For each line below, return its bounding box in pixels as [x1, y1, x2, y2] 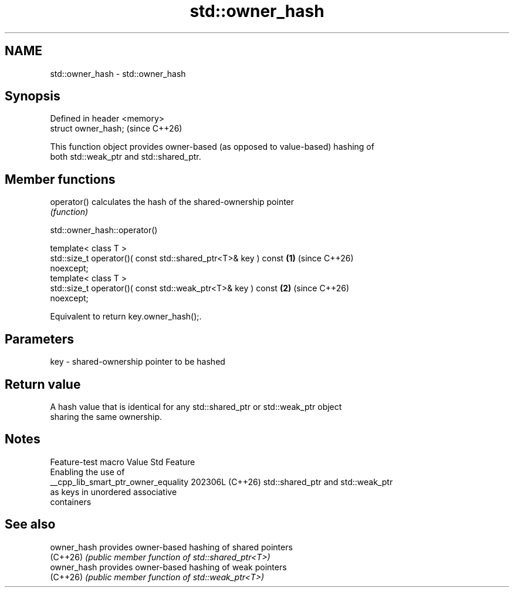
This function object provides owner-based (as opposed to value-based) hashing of [50, 142, 374, 152]
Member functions [5, 171, 116, 187]
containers [50, 496, 92, 507]
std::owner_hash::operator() [50, 225, 158, 236]
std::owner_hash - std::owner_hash [50, 68, 186, 79]
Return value [5, 376, 81, 392]
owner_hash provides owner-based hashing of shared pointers [50, 541, 293, 552]
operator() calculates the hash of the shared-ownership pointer [50, 197, 295, 207]
